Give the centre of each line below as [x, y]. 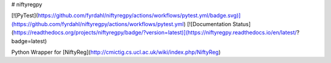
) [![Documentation [207, 24]
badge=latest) [29, 41]
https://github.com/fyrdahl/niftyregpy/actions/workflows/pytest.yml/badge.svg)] [139, 16]
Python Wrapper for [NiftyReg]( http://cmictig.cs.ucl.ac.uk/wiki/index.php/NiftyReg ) [116, 52]
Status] [242, 24]
